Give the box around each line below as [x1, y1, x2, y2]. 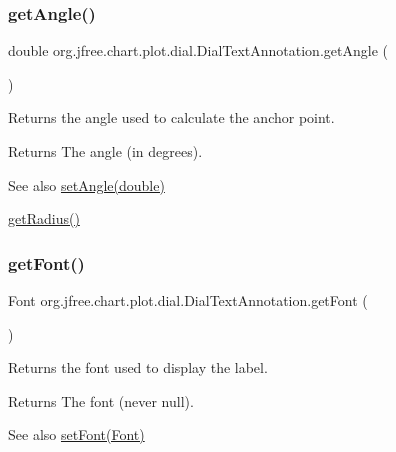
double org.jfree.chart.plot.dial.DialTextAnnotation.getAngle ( [8, 40, 388, 61]
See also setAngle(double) [8, 174, 165, 195]
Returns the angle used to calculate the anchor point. [8, 107, 335, 128]
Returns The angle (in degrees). [8, 141, 203, 161]
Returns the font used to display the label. [8, 357, 268, 378]
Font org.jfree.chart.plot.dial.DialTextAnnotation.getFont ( [8, 290, 368, 310]
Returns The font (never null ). [8, 390, 194, 411]
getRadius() [8, 208, 80, 229]
